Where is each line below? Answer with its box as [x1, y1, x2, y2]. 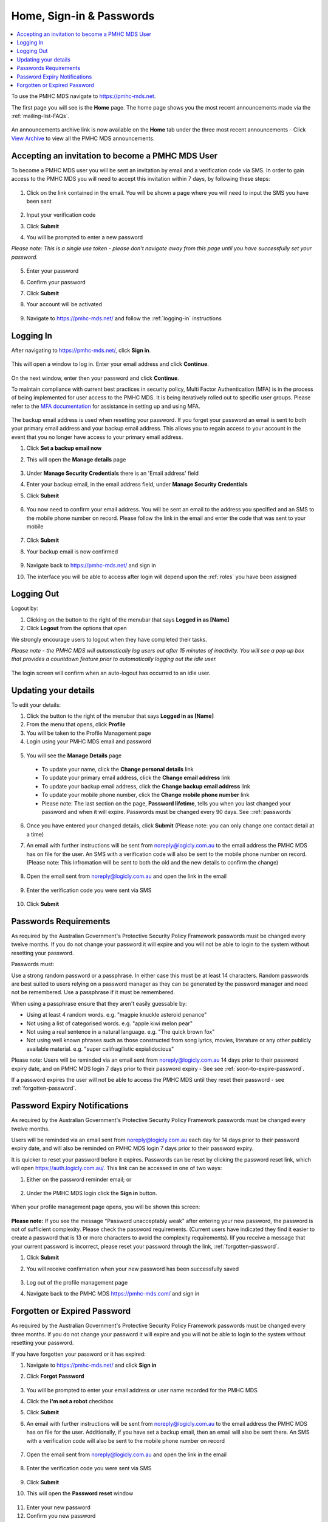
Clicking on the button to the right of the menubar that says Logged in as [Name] [26, 615, 230, 623]
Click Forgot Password [26, 1373, 84, 1380]
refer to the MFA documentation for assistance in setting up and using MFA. [11, 402, 200, 410]
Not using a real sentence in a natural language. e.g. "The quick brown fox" [26, 1028, 215, 1035]
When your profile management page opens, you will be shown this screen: [11, 1203, 200, 1211]
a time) [26, 830, 44, 838]
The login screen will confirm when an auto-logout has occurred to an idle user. [11, 669, 211, 676]
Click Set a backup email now [26, 444, 102, 452]
